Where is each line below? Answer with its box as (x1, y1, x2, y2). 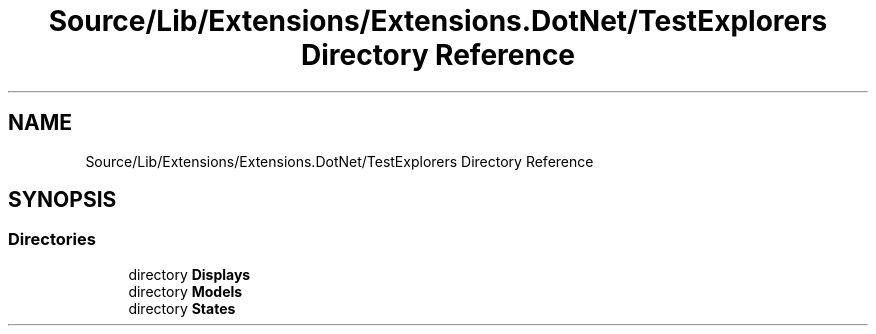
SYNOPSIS (8, 187, 117, 213)
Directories (8, 229, 96, 250)
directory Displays (128, 265, 251, 283)
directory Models (128, 282, 243, 300)
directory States (128, 299, 236, 317)
